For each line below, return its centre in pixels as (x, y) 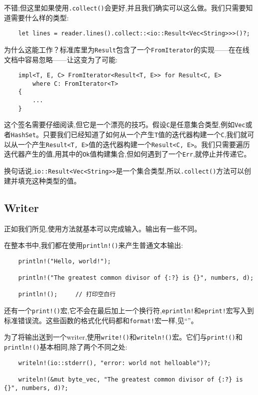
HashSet (24, 135)
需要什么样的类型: (40, 17)
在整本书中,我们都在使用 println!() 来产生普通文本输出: (94, 245)
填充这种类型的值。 (49, 180)
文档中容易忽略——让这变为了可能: (61, 59)
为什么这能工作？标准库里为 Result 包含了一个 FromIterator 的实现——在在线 (127, 49)
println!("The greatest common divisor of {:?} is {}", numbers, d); (136, 278)
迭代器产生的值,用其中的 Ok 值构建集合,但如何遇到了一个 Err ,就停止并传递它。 (128, 154)
